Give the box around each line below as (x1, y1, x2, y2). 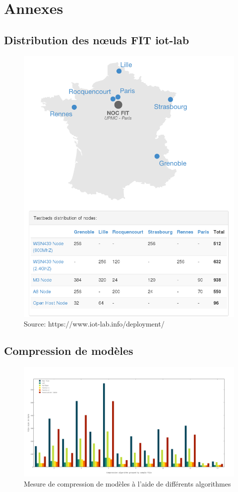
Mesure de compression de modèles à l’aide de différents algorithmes (24, 478, 231, 489)
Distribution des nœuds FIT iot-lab (4, 32, 189, 47)
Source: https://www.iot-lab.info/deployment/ (24, 319, 165, 329)
